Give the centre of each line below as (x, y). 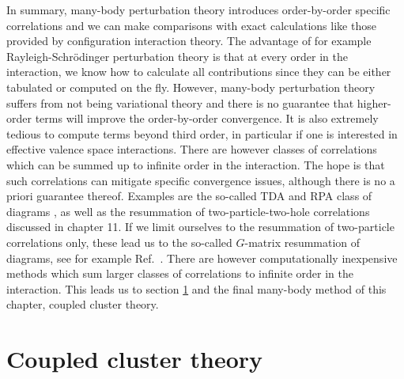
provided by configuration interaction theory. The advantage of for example (189, 41)
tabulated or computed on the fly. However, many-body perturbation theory (191, 87)
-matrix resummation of (302, 242)
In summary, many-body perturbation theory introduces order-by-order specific (198, 9)
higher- (374, 102)
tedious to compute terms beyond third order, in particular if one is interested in (202, 133)
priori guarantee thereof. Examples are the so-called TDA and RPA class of (189, 196)
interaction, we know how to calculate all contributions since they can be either (199, 72)
